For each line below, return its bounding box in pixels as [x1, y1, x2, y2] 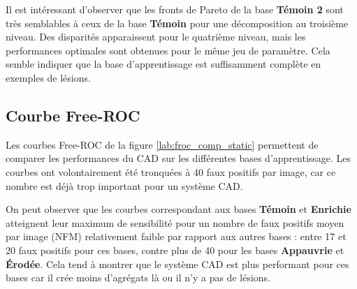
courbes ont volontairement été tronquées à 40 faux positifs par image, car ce [6, 164, 336, 179]
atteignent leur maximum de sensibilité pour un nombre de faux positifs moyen [6, 215, 344, 230]
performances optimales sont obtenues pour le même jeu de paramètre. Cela [6, 43, 330, 57]
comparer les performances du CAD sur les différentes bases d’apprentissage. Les [6, 151, 351, 165]
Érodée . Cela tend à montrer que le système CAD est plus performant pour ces [6, 256, 349, 271]
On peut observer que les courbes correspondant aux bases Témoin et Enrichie [6, 202, 351, 216]
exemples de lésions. [6, 70, 91, 84]
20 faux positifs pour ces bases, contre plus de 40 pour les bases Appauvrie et [6, 242, 344, 257]
